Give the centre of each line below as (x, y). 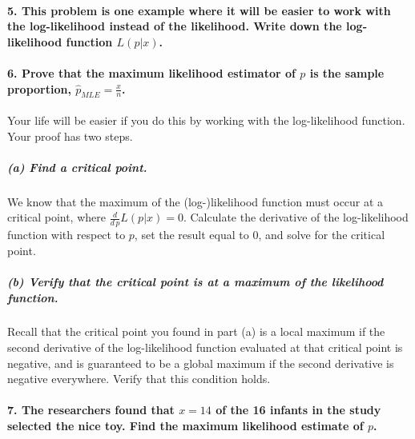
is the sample (347, 72)
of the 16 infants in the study (298, 410)
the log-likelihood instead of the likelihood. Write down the (175, 26)
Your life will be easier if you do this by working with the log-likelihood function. (206, 120)
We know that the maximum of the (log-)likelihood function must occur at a (195, 201)
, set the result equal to (191, 235)
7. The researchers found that (91, 410)
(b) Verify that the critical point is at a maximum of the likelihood (195, 281)
